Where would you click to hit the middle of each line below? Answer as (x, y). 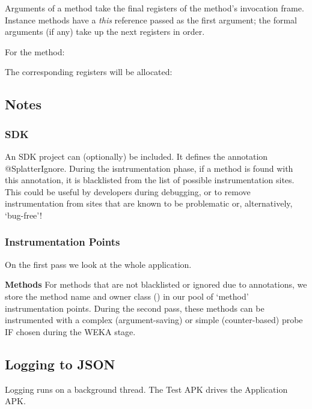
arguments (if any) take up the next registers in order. (105, 32)
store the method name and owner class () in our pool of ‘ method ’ (127, 296)
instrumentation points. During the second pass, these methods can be (135, 308)
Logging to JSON (60, 364)
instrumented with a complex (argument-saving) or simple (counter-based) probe (154, 320)
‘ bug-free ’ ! (23, 215)
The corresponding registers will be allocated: (89, 72)
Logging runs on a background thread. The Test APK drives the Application (146, 389)
